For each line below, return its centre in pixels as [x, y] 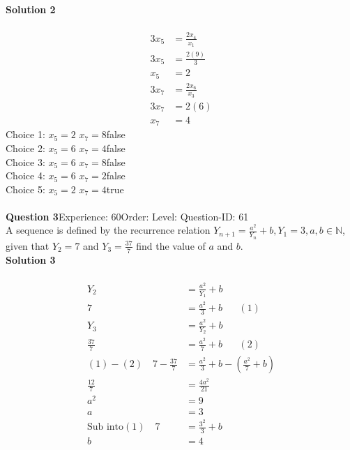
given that [28, 245]
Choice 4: [25, 175]
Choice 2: [25, 148]
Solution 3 [31, 259]
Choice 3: [25, 162]
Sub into [105, 427]
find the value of [171, 245]
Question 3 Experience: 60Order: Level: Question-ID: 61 [127, 216]
